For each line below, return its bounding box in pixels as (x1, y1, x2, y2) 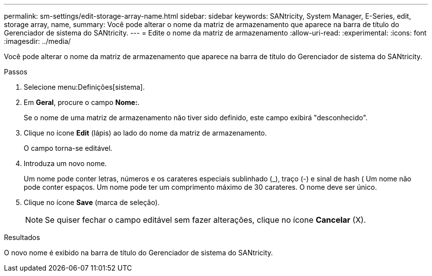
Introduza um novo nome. (24, 159, 107, 168)
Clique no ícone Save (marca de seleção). (24, 198, 160, 207)
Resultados (4, 233, 40, 241)
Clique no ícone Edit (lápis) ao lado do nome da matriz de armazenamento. (24, 129, 267, 137)
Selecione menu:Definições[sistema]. (24, 83, 145, 91)
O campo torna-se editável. (24, 144, 112, 152)
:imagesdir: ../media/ (4, 37, 71, 45)
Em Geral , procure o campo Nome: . (24, 98, 140, 106)
